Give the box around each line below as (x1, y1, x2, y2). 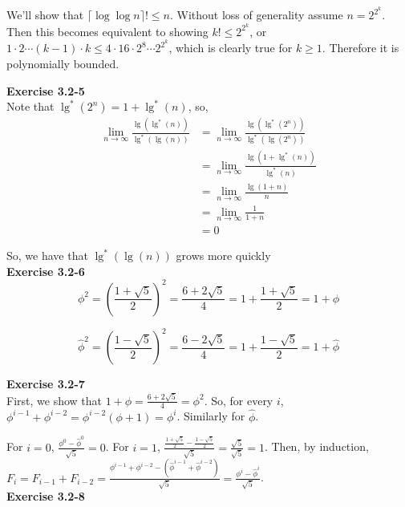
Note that (6, 98, 55, 115)
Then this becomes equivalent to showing (6, 22, 209, 39)
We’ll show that (6, 6, 84, 23)
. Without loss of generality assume (169, 6, 343, 23)
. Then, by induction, (264, 438, 369, 455)
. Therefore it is (322, 39, 399, 56)
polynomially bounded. (6, 55, 119, 71)
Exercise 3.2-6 (6, 262, 85, 279)
